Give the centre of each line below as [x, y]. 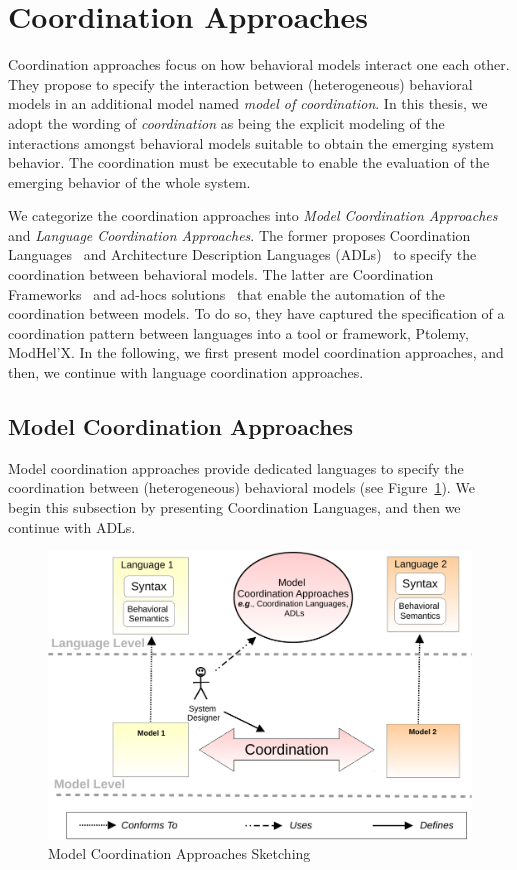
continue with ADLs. [72, 526]
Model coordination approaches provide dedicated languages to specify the [236, 467]
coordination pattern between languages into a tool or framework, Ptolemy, [238, 332]
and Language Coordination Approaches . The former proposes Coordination [239, 234]
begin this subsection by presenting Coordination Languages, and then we [234, 507]
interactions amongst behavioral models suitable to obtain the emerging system [251, 142]
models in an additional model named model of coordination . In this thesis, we [248, 103]
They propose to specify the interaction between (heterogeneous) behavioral [240, 83]
